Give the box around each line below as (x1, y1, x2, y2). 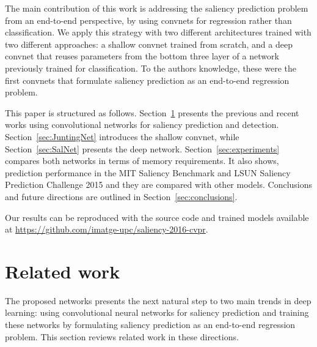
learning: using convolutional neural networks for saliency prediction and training (5, 306, 309, 319)
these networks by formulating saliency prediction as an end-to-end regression (5, 318, 296, 330)
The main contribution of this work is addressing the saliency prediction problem (5, 2, 308, 14)
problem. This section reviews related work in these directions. (5, 330, 239, 343)
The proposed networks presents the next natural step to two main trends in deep (5, 294, 312, 307)
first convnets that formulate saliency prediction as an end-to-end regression (5, 73, 290, 86)
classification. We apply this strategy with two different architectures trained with (5, 26, 312, 39)
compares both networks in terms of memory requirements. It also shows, (5, 154, 279, 167)
